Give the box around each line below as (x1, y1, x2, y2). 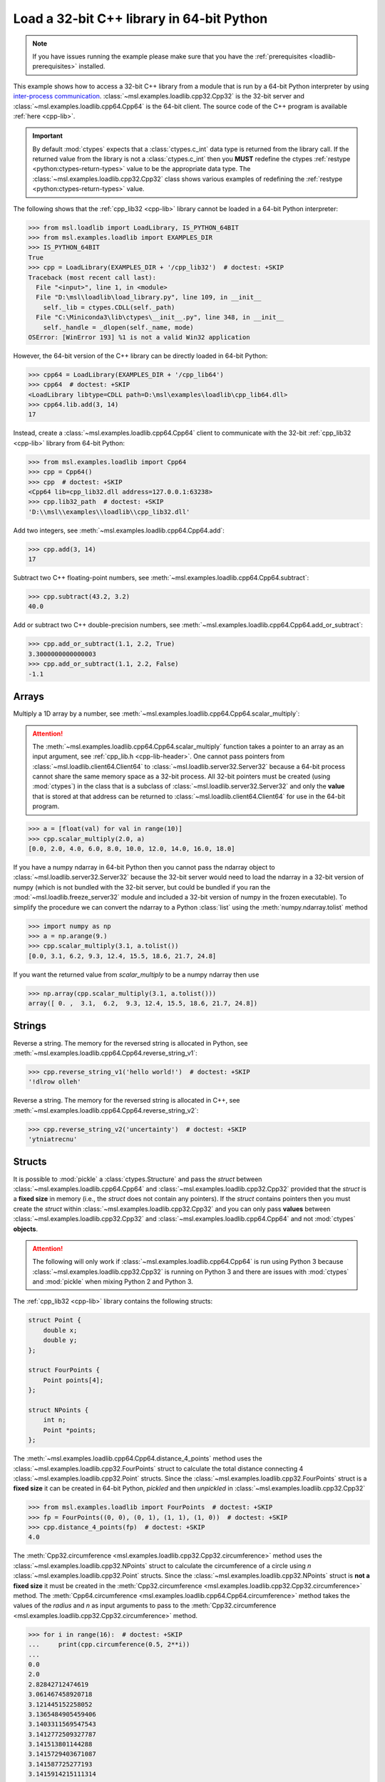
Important (32, 132, 63, 140)
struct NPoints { (28, 1406, 89, 1414)
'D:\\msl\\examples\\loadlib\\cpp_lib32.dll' (28, 508, 190, 516)
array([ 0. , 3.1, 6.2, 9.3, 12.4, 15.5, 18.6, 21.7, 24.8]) (28, 999, 258, 1008)
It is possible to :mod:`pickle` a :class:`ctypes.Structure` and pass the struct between (13, 1175, 262, 1183)
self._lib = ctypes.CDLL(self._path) (43, 303, 175, 311)
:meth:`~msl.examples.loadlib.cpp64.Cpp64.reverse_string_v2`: (13, 1106, 199, 1115)
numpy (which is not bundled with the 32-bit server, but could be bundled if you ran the (13, 882, 271, 891)
